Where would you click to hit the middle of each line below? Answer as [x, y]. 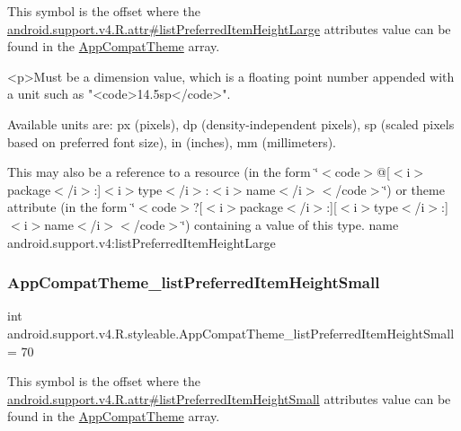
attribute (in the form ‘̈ [71, 207]
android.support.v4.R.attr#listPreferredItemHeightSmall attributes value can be [229, 398]
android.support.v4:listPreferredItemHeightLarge [142, 242]
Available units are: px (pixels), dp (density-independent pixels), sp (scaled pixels [231, 123]
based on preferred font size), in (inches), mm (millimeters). [172, 141]
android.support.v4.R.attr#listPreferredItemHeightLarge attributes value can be [229, 28]
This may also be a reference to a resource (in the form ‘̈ [163, 172]
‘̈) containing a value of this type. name [290, 224]
